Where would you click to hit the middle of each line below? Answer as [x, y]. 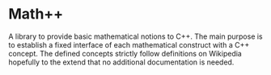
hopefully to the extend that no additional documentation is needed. [121, 62]
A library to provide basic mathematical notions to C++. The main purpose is [135, 36]
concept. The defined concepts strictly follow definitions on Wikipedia [125, 53]
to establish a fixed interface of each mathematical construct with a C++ [129, 44]
